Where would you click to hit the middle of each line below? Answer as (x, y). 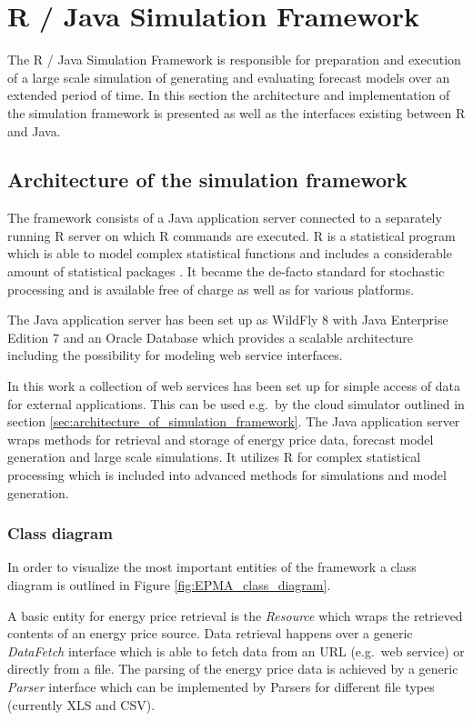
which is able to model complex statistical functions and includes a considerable (230, 253)
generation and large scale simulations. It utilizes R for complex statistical (214, 457)
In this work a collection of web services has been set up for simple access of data (234, 386)
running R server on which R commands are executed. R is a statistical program (231, 235)
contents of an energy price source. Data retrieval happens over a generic (210, 633)
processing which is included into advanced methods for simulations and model (227, 475)
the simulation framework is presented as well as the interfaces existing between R (236, 112)
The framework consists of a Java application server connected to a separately (225, 218)
